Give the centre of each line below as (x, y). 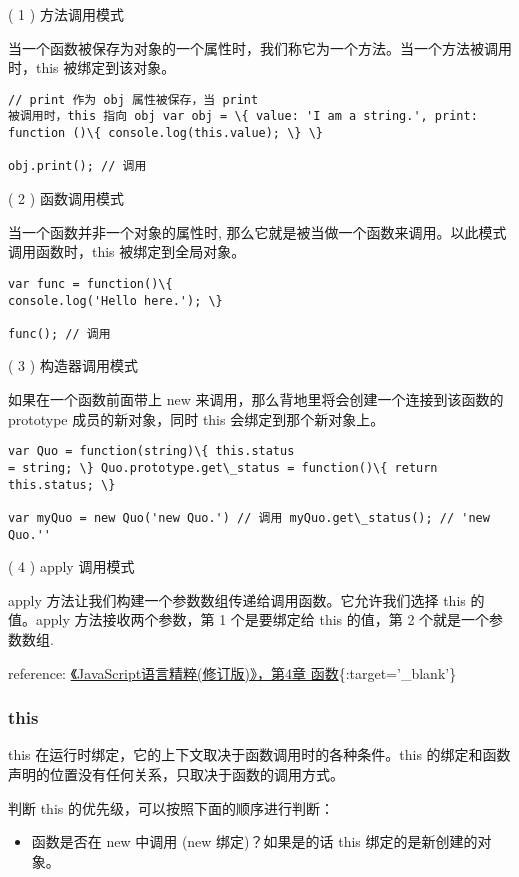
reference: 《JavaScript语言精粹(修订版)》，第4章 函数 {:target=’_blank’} (232, 672)
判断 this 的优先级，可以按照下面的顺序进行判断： (171, 807)
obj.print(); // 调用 (77, 166)
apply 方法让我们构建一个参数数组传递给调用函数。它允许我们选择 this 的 (246, 599)
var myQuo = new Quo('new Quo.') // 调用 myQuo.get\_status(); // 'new (249, 517)
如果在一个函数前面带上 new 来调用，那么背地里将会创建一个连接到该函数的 (256, 399)
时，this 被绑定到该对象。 (92, 67)
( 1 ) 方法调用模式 (66, 14)
